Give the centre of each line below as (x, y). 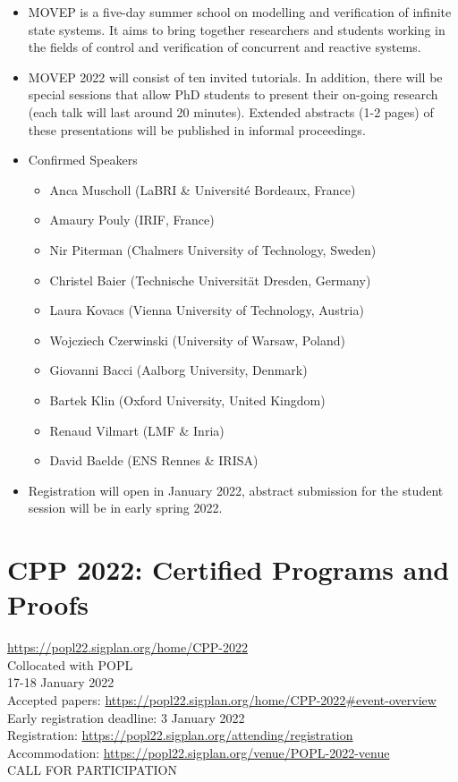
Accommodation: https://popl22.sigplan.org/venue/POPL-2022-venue (199, 752)
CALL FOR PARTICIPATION (92, 770)
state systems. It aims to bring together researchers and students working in (237, 29)
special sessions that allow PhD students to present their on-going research (233, 94)
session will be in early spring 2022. (125, 508)
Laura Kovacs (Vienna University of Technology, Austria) (207, 310)
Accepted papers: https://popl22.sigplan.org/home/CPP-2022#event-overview (222, 699)
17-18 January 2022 (61, 682)
